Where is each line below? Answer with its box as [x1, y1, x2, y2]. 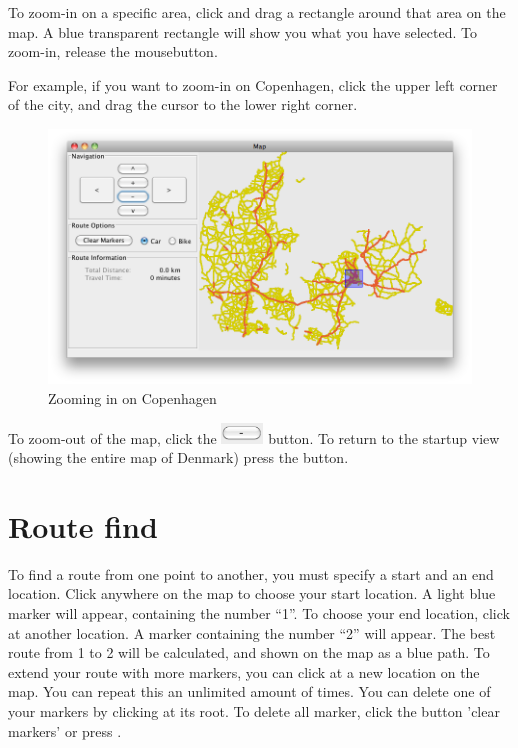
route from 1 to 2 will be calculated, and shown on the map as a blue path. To [8, 642, 490, 663]
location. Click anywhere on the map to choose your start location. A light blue [8, 583, 496, 604]
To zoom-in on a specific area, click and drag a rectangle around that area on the [8, 2, 506, 22]
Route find [8, 505, 158, 546]
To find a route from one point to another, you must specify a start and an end [8, 563, 494, 584]
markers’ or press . [8, 720, 122, 741]
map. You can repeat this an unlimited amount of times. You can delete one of [8, 681, 491, 702]
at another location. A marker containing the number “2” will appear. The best [8, 622, 496, 643]
